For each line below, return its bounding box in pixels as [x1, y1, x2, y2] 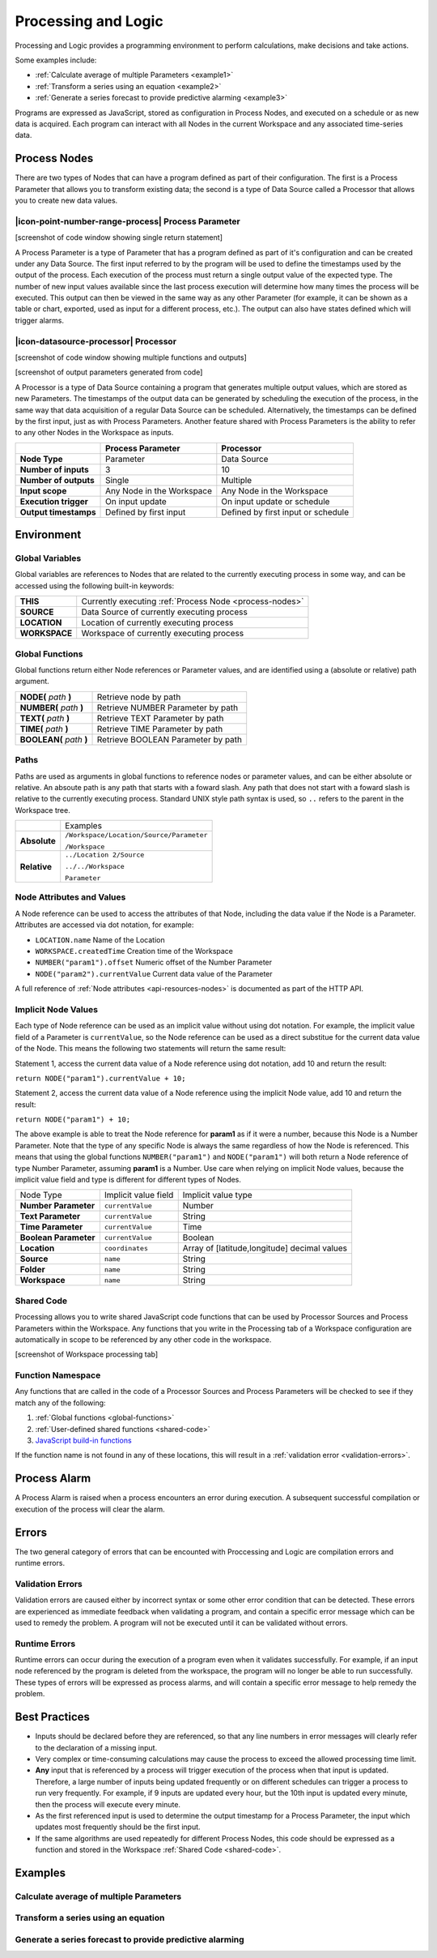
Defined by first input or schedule [221, 507, 350, 518]
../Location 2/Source [65, 851, 145, 859]
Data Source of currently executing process [81, 606, 248, 618]
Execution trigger [19, 495, 89, 507]
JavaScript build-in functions [35, 1435, 133, 1446]
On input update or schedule [221, 495, 330, 507]
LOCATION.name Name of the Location [35, 934, 165, 944]
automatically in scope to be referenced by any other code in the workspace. [15, 1334, 272, 1345]
